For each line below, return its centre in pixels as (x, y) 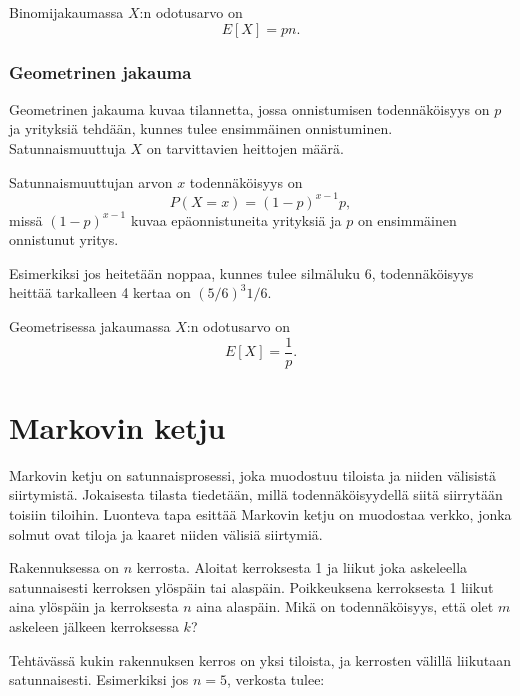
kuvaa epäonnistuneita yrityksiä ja (236, 219)
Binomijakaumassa (66, 12)
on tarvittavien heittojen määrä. (245, 148)
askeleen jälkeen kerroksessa (94, 626)
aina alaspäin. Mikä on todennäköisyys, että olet (345, 606)
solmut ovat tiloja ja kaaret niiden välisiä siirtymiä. (166, 533)
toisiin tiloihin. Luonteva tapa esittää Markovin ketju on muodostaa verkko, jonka (260, 514)
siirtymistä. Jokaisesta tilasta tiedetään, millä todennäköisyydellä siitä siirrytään (256, 494)
